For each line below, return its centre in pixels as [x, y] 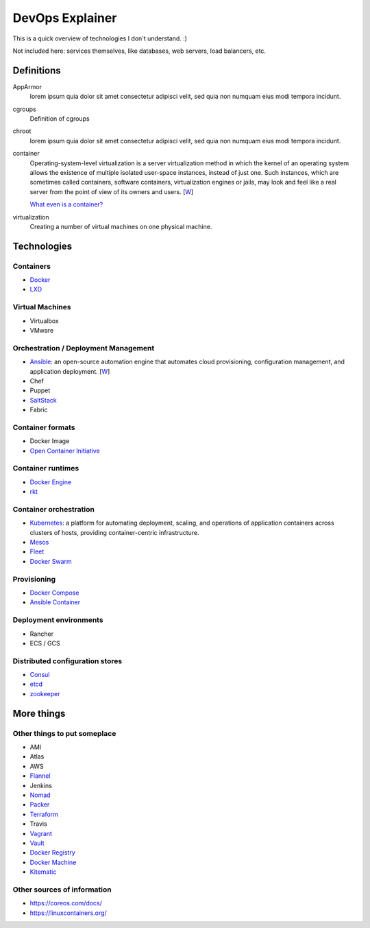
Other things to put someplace [64, 733]
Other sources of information [62, 890]
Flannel [40, 776]
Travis [38, 824]
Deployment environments [58, 620]
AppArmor [27, 86]
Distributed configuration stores [67, 661]
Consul [40, 675]
